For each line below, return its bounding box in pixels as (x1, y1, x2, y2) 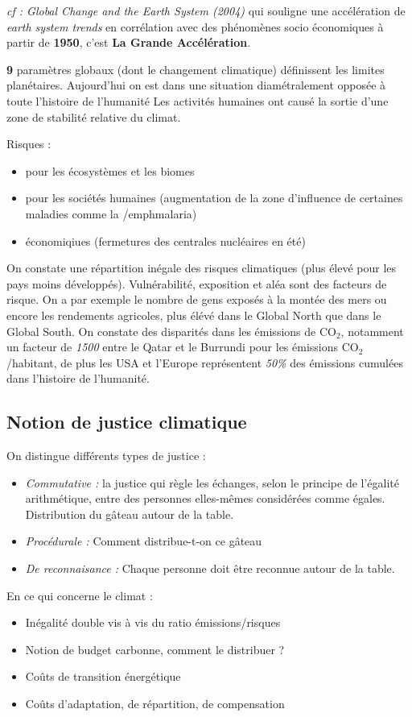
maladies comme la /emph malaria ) (25, 205, 197, 222)
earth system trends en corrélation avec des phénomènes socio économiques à (6, 18, 384, 35)
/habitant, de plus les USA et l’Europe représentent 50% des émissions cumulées (6, 354, 403, 371)
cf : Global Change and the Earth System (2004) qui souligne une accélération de (6, 2, 406, 19)
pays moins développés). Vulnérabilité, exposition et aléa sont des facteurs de (6, 275, 387, 292)
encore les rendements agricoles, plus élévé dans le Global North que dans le (6, 306, 381, 323)
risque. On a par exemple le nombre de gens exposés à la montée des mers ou (6, 291, 387, 308)
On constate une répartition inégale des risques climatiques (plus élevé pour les (6, 259, 397, 276)
